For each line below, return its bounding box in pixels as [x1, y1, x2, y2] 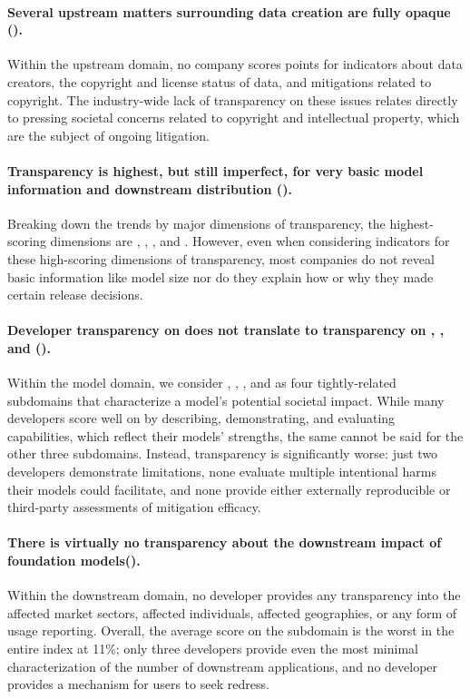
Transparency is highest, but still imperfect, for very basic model [7, 161, 424, 180]
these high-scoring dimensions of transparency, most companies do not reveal [7, 249, 435, 268]
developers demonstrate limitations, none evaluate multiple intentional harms [7, 462, 436, 481]
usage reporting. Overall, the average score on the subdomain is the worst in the [7, 621, 455, 640]
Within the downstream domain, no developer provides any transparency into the [7, 586, 461, 605]
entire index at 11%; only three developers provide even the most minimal [7, 639, 418, 658]
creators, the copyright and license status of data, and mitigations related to [7, 72, 432, 91]
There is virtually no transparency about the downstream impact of [7, 533, 442, 552]
